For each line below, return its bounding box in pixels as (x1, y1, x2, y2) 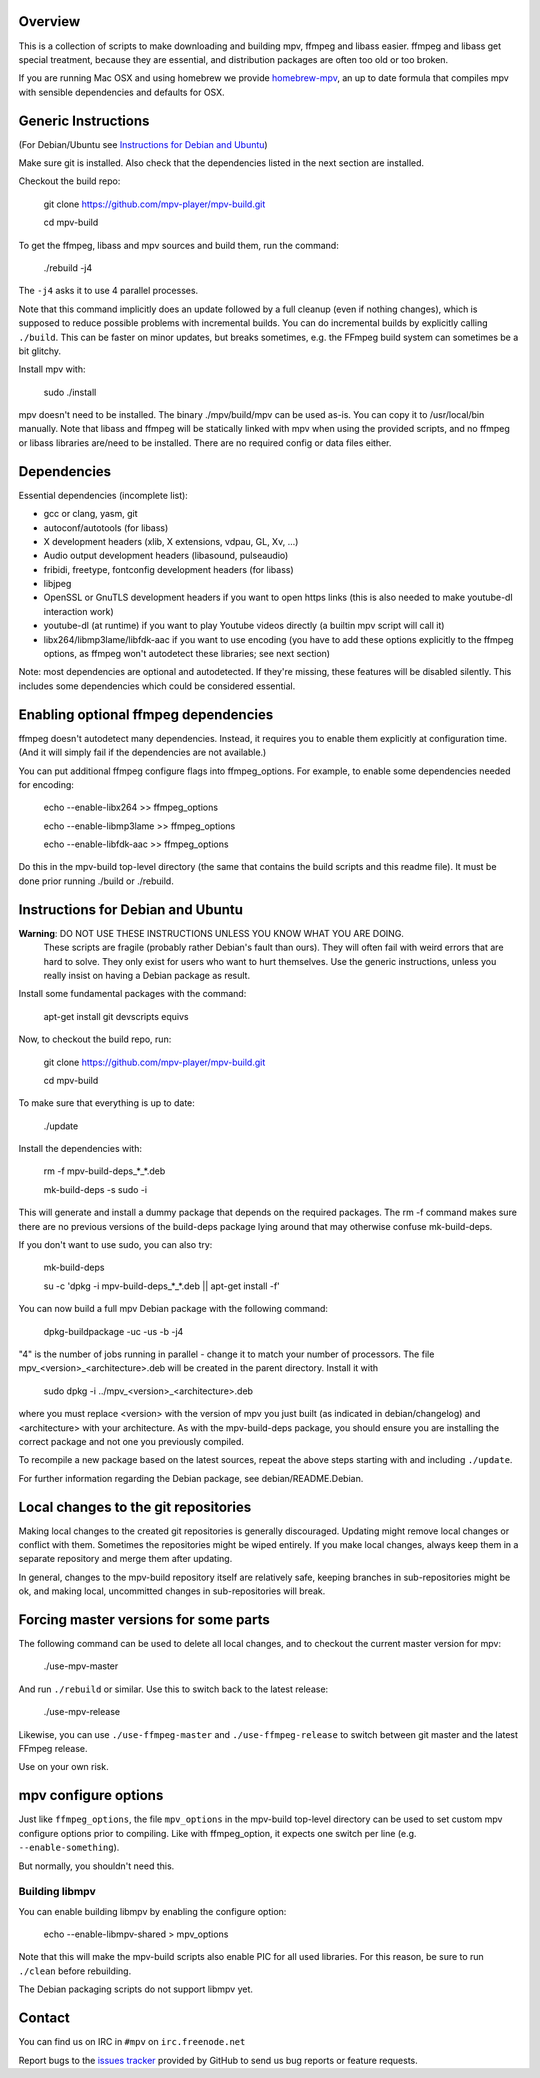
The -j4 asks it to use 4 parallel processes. (18, 285, 199, 297)
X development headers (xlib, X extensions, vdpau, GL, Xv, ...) (43, 535, 299, 547)
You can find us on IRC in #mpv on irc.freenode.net (18, 2036, 246, 2048)
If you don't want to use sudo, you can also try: (18, 1239, 213, 1251)
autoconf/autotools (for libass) (43, 521, 169, 534)
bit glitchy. (18, 345, 62, 357)
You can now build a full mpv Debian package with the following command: (18, 1303, 329, 1315)
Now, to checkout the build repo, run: (18, 1033, 172, 1045)
